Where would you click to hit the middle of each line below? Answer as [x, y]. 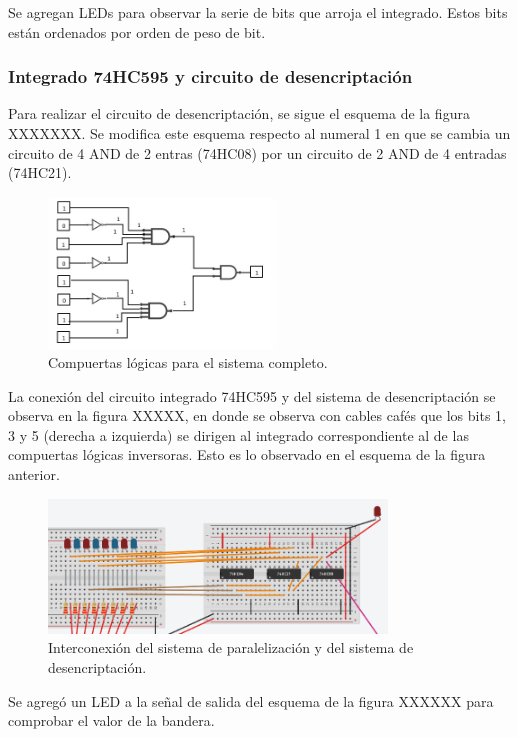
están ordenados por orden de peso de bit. [137, 31]
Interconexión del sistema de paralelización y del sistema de [231, 647]
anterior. [34, 474]
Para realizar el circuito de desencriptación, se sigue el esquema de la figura [239, 113]
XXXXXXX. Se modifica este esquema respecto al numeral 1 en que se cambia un [259, 133]
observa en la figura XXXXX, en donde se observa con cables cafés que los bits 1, [257, 415]
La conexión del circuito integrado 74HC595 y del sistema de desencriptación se [252, 395]
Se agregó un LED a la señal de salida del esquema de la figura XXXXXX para [251, 700]
